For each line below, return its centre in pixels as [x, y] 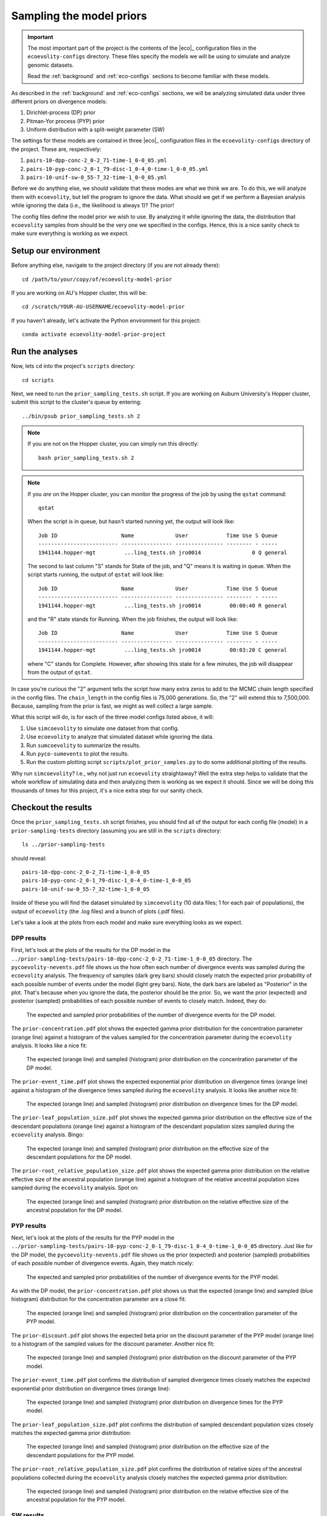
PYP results [29, 1226]
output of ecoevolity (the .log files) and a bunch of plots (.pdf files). [98, 911]
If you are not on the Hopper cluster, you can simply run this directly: [113, 444]
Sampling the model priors [79, 16]
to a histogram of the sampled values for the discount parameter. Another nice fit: [113, 1344]
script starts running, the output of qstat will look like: [96, 575]
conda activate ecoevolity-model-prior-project [94, 334]
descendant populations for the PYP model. [81, 1455]
